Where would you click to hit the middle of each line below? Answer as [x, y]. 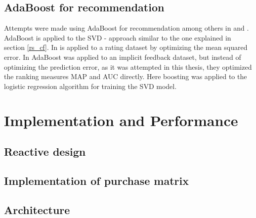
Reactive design [45, 152]
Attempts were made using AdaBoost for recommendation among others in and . [127, 28]
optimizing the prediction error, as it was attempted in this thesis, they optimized [128, 66]
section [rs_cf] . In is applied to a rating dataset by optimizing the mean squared [126, 47]
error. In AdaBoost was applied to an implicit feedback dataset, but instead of [123, 57]
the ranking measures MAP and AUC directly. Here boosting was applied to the [126, 76]
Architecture [37, 209]
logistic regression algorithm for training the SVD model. [90, 86]
